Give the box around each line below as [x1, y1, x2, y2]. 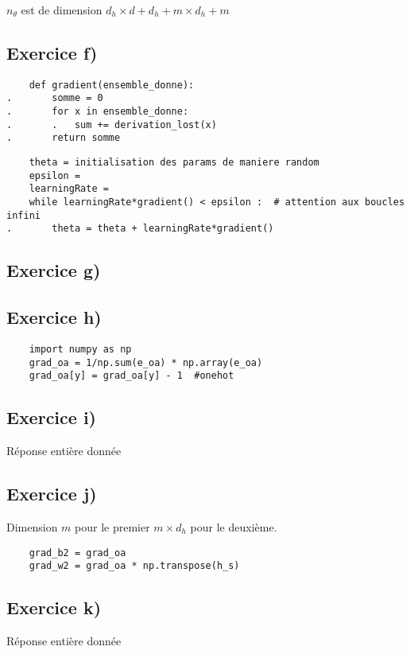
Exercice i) [6, 405, 97, 430]
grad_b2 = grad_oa [29, 547, 126, 559]
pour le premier [75, 518, 150, 535]
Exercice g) [6, 258, 101, 282]
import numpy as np [29, 344, 132, 355]
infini [6, 209, 41, 221]
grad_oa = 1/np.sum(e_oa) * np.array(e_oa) [29, 356, 263, 368]
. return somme [6, 132, 121, 144]
